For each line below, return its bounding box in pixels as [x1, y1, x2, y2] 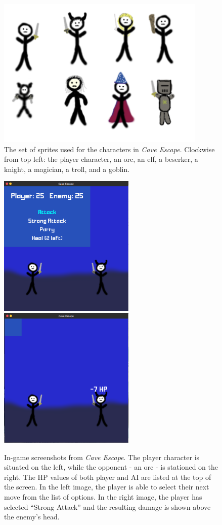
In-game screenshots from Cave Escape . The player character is [4, 451, 200, 462]
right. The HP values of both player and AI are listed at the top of [4, 471, 211, 482]
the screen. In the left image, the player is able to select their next [4, 481, 209, 492]
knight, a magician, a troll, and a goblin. [4, 163, 130, 174]
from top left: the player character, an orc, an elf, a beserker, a [4, 154, 198, 164]
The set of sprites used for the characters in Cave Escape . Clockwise [4, 144, 215, 154]
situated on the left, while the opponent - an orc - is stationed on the [4, 462, 218, 472]
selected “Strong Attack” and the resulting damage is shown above [4, 501, 211, 512]
